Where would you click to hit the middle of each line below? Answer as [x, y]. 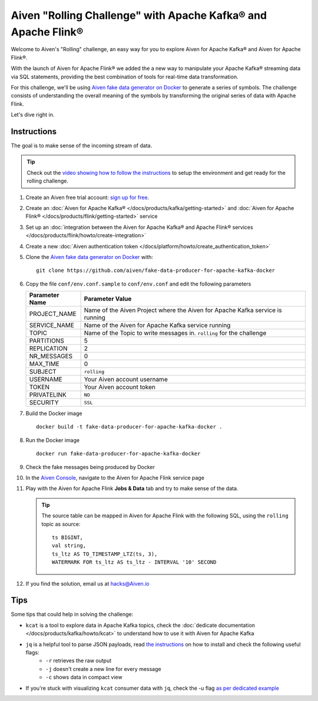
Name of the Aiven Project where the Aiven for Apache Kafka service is [183, 310]
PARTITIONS [47, 341]
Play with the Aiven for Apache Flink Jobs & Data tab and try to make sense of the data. [132, 489]
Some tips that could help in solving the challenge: [72, 614]
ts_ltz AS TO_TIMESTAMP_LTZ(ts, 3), [105, 554]
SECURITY [44, 403]
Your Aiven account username [126, 380]
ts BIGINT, [68, 537]
